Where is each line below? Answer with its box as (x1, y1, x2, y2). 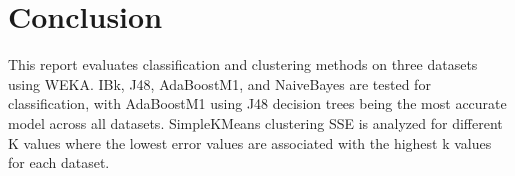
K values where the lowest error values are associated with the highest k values (8, 132, 492, 153)
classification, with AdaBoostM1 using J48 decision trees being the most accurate (8, 93, 507, 114)
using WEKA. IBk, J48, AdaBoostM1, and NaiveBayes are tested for (8, 73, 431, 94)
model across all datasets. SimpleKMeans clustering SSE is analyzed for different (8, 112, 503, 133)
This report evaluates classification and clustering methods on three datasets (8, 54, 478, 75)
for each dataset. (8, 152, 110, 173)
